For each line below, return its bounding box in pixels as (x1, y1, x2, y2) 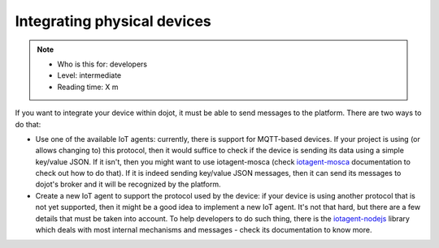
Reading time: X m (57, 82, 119, 92)
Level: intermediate (57, 71, 122, 80)
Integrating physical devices (15, 12, 211, 30)
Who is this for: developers (57, 59, 148, 69)
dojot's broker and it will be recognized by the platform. (35, 179, 221, 190)
